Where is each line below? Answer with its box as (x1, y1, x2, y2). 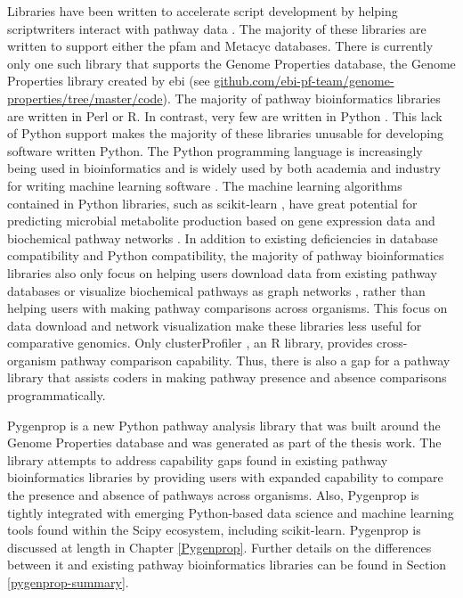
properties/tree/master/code (7, 88, 163, 107)
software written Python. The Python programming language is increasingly (7, 141, 423, 160)
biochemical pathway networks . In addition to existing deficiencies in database (7, 228, 438, 247)
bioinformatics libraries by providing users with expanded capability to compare (7, 468, 443, 487)
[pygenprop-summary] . (7, 573, 129, 591)
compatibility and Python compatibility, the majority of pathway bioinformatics (7, 246, 444, 265)
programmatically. (7, 386, 106, 405)
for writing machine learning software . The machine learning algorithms (7, 176, 402, 194)
